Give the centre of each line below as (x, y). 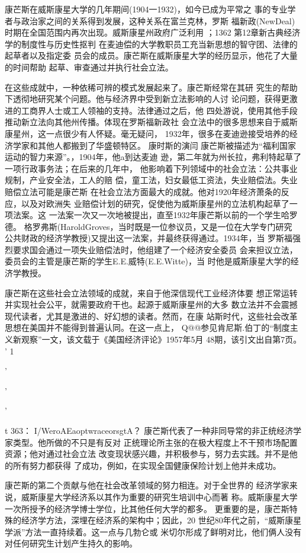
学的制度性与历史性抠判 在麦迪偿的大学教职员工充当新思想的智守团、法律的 (151, 44)
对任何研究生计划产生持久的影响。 (71, 543)
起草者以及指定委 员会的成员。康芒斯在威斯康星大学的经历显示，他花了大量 (151, 55)
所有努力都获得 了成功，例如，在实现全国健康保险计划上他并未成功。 (147, 465)
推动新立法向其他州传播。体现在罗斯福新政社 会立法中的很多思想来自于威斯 (151, 122)
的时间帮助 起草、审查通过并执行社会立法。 (89, 67)
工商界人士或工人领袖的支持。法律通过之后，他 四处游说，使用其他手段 (159, 110)
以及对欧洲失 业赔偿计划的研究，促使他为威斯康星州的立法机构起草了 (155, 203)
